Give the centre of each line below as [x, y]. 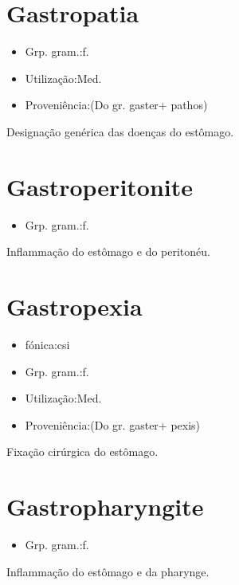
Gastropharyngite [105, 506]
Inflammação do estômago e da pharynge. [108, 571]
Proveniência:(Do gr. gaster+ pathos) [116, 105]
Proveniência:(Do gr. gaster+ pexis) [113, 424]
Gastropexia [74, 306]
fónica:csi [47, 344]
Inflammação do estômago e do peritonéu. [108, 251]
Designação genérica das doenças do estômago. [120, 131]
